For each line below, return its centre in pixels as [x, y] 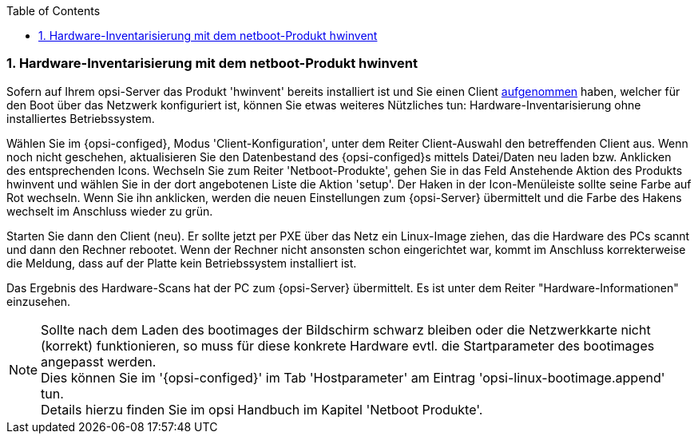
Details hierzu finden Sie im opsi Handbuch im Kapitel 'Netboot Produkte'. [262, 409]
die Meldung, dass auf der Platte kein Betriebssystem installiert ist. [182, 263]
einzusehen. [39, 301]
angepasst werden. [99, 361]
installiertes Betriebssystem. [81, 118]
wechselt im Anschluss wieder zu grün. [110, 211]
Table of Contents [54, 11]
